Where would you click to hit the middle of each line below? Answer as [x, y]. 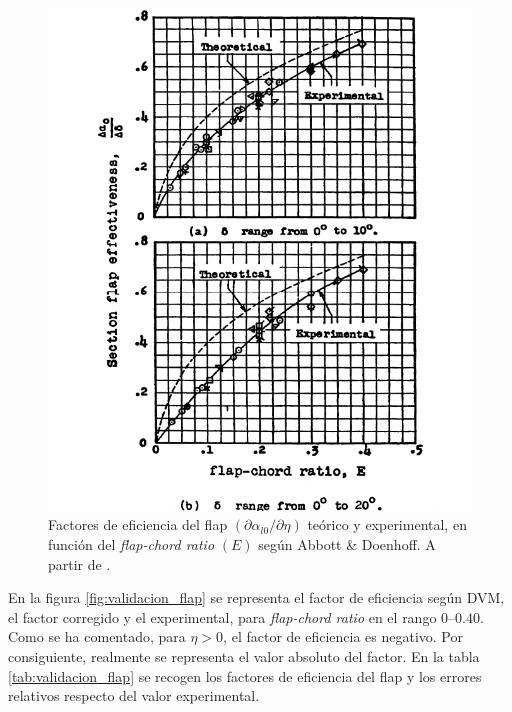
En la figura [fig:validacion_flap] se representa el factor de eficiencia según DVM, [256, 597]
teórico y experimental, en [387, 524]
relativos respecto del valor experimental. [134, 695]
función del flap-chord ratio [131, 544]
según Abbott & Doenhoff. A [347, 544]
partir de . [79, 563]
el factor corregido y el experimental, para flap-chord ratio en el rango [222, 616]
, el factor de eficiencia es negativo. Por [343, 636]
